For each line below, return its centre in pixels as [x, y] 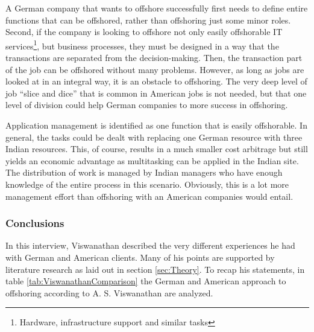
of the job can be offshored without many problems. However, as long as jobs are [155, 69]
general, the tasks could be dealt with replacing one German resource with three [154, 137]
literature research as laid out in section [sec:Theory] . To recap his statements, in [155, 269]
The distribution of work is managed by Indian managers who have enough [144, 172]
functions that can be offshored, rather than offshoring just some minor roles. [148, 20]
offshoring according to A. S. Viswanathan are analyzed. [109, 292]
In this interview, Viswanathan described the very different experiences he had [150, 245]
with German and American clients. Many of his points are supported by [140, 257]
